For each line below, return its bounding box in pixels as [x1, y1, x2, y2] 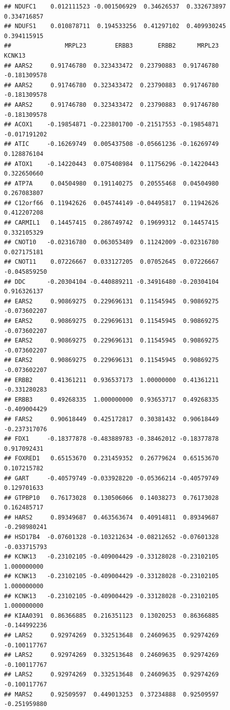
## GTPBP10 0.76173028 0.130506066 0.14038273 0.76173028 [4, 494, 219, 501]
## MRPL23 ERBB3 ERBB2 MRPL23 [4, 42, 219, 50]
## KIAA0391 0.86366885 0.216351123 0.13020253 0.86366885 [4, 612, 219, 619]
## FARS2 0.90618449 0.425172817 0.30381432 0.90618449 [4, 415, 219, 423]
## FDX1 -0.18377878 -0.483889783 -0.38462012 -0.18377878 [4, 435, 219, 443]
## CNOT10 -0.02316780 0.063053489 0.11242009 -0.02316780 [4, 239, 219, 246]
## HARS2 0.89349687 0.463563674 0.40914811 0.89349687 [4, 513, 219, 521]
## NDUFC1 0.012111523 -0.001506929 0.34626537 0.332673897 [4, 3, 226, 10]
